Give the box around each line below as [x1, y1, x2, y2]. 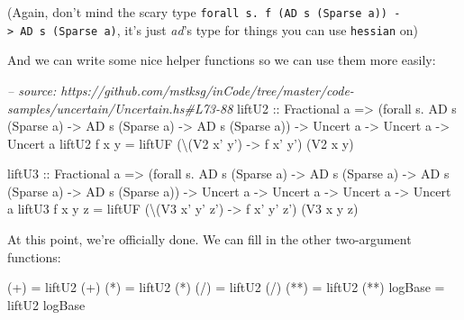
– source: [7, 80, 57, 99]
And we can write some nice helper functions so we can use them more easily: [7, 50, 436, 69]
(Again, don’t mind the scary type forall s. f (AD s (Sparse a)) [7, 3, 388, 21]
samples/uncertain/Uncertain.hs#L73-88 [7, 98, 233, 117]
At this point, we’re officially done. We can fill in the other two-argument [7, 230, 412, 249]
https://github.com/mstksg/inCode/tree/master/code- [60, 80, 354, 99]
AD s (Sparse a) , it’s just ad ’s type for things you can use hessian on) [20, 20, 419, 39]
